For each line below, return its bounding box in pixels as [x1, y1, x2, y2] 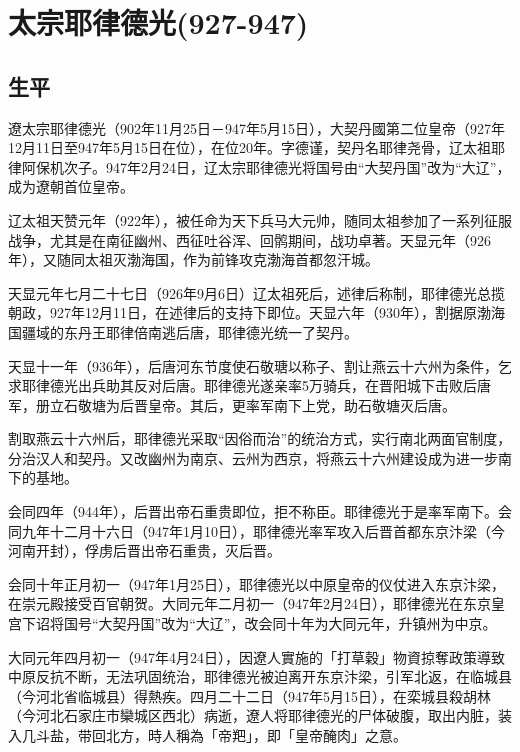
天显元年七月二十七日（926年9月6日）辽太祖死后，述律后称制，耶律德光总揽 [8, 282, 505, 303]
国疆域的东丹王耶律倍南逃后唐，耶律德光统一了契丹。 [8, 321, 358, 342]
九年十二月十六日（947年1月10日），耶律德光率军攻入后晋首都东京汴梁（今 [21, 520, 505, 541]
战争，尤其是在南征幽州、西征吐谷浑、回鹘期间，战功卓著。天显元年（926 [8, 229, 491, 250]
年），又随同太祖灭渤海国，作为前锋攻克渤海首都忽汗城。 [8, 249, 379, 270]
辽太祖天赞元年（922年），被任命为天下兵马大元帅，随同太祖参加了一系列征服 [8, 209, 512, 230]
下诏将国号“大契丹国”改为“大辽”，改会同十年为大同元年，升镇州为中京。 [21, 613, 497, 634]
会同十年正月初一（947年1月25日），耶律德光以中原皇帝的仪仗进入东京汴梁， [8, 573, 505, 594]
